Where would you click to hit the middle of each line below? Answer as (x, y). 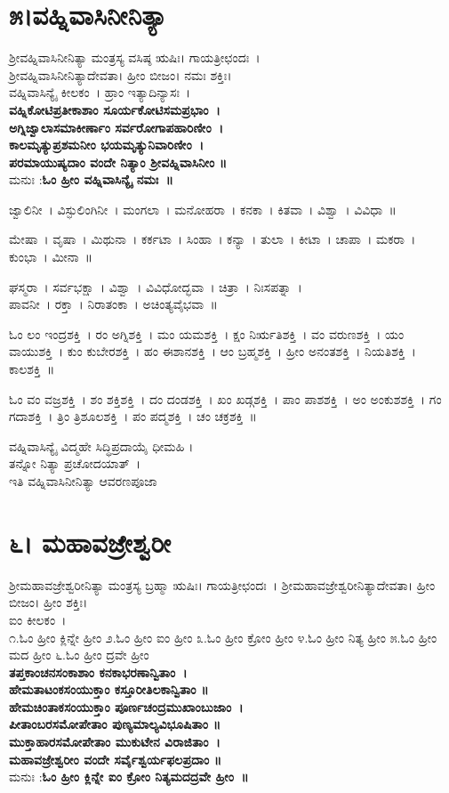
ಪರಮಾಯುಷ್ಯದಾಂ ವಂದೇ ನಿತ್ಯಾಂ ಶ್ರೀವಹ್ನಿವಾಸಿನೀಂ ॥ (118, 162)
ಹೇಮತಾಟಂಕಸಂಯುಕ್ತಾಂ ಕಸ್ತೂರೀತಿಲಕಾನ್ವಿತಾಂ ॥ (109, 689)
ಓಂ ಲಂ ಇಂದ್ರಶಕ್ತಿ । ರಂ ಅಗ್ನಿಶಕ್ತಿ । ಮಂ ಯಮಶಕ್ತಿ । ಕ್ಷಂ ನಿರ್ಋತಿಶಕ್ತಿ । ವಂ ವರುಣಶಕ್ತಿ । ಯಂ (207, 333)
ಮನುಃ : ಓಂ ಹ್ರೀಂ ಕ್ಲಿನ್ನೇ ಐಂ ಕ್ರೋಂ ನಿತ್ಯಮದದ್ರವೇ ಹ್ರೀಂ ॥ (129, 777)
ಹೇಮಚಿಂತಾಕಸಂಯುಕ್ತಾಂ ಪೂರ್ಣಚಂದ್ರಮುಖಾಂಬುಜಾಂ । (126, 706)
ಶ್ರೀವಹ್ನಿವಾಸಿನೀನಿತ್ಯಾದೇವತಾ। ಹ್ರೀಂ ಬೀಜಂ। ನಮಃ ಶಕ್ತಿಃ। (120, 74)
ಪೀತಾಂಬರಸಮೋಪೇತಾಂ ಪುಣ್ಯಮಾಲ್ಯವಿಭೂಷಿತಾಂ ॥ (115, 724)
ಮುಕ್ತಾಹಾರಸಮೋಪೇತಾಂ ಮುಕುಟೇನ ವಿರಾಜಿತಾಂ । (115, 742)
